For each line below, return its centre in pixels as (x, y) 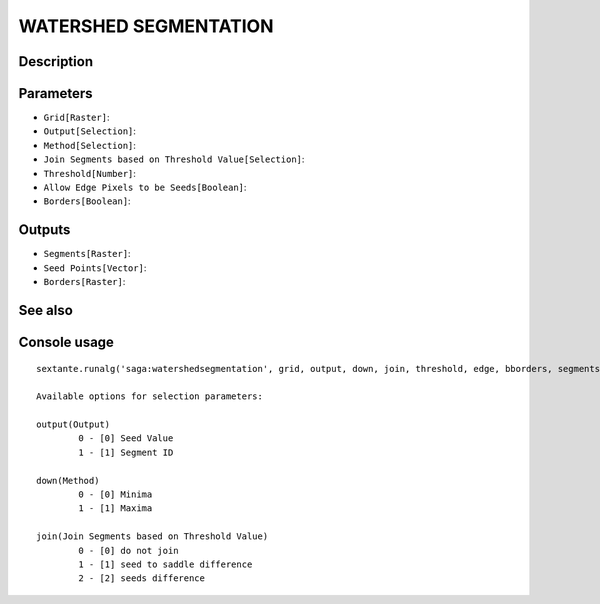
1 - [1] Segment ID (126, 452)
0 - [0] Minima (115, 494)
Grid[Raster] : (76, 117)
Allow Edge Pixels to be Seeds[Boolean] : (145, 187)
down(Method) (68, 480)
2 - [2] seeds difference (141, 578)
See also (46, 310)
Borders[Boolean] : (87, 201)
